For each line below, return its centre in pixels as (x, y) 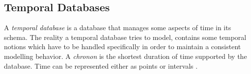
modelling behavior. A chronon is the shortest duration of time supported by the (125, 56)
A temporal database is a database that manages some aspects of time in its (118, 28)
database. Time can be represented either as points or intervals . (101, 65)
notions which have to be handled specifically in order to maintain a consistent (123, 46)
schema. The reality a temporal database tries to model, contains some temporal (125, 37)
